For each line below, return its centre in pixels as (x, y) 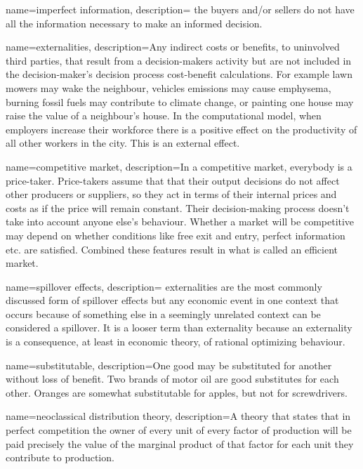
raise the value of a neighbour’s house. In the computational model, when (164, 115)
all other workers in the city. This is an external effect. (123, 143)
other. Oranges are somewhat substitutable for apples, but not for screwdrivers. (177, 392)
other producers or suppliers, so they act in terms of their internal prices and (171, 194)
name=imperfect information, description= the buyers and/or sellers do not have (180, 9)
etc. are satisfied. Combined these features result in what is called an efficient (172, 249)
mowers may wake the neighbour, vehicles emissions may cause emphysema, (169, 87)
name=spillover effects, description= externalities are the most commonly (164, 286)
